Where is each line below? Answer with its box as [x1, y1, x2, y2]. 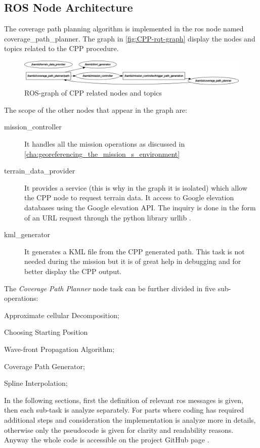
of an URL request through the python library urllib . [24, 212, 191, 222]
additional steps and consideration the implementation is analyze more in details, [4, 414, 256, 425]
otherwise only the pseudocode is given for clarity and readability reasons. [4, 424, 234, 435]
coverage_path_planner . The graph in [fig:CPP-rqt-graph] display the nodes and [4, 33, 255, 43]
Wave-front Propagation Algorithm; [4, 343, 115, 354]
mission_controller [4, 121, 62, 132]
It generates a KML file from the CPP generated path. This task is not [24, 246, 245, 256]
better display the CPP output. [24, 265, 122, 276]
